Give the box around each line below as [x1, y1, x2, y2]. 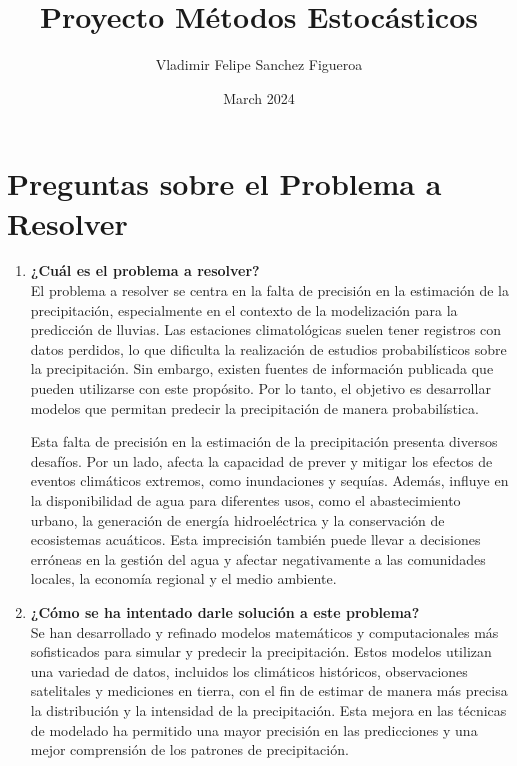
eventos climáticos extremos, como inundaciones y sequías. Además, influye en [30, 470, 509, 491]
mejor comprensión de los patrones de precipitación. [30, 739, 349, 760]
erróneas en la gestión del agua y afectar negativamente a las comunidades [30, 548, 486, 569]
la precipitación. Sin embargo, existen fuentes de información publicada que [30, 358, 494, 379]
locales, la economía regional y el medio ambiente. [30, 568, 337, 589]
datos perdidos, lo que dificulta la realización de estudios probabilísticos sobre [30, 338, 507, 359]
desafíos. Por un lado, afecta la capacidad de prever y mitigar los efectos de [30, 450, 493, 471]
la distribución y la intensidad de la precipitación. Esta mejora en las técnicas [30, 699, 507, 720]
